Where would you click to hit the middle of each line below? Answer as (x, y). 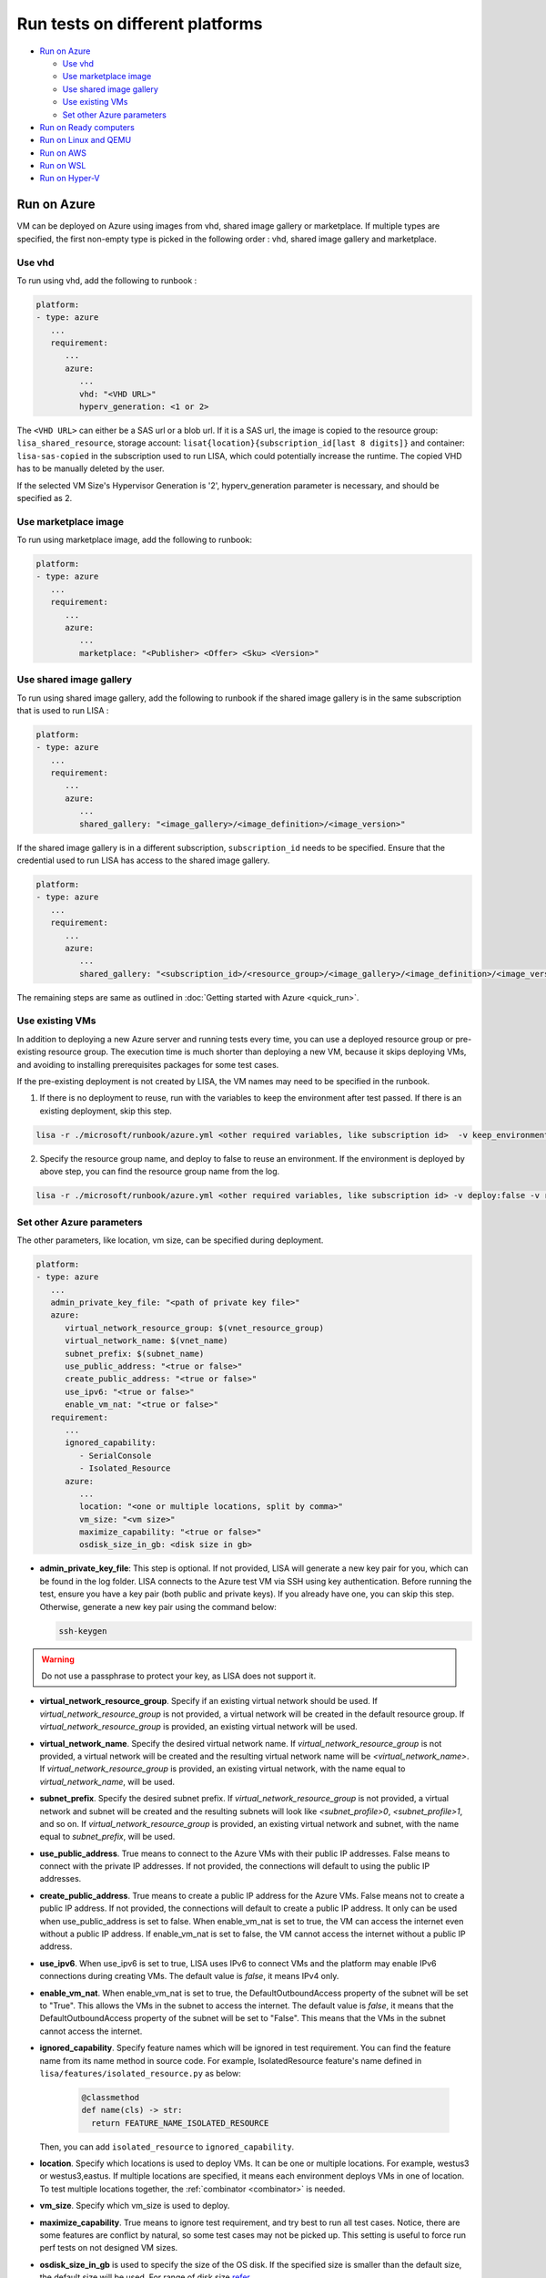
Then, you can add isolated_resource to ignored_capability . (167, 2147)
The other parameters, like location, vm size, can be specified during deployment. (170, 1240)
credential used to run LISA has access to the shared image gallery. (143, 860)
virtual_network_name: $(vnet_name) (147, 1341)
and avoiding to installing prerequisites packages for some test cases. (148, 1064)
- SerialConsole (115, 1455)
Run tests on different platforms (140, 24)
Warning (58, 1659)
